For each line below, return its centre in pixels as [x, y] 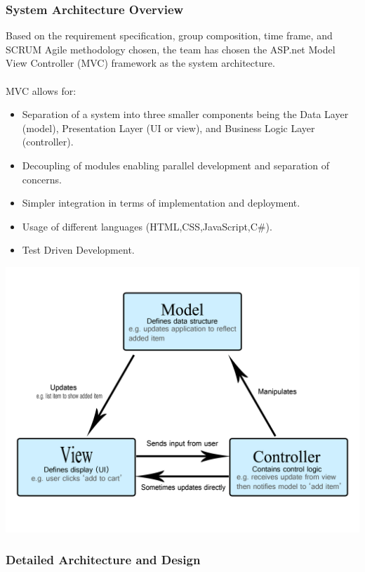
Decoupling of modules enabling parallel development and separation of [175, 165]
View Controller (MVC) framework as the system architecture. [140, 63]
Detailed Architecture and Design [103, 560]
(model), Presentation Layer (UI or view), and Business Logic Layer [168, 128]
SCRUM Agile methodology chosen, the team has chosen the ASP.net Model [171, 49]
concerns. [42, 179]
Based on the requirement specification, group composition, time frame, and [169, 35]
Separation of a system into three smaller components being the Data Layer [185, 114]
